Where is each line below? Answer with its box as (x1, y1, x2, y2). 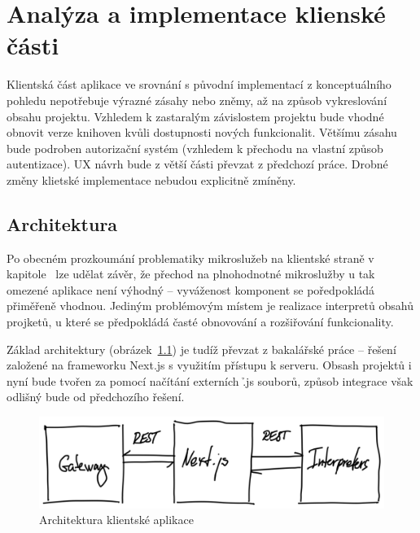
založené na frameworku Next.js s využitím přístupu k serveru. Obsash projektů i (7, 356, 412, 374)
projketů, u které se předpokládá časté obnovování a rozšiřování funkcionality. (7, 313, 394, 330)
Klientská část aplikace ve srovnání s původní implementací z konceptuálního (7, 76, 392, 93)
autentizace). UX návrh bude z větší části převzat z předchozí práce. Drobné (7, 155, 388, 173)
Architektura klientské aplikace (39, 511, 194, 528)
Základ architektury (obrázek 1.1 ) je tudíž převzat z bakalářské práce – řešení (7, 340, 396, 357)
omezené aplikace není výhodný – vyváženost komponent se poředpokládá (7, 281, 375, 298)
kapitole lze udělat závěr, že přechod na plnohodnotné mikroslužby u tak (7, 265, 375, 282)
